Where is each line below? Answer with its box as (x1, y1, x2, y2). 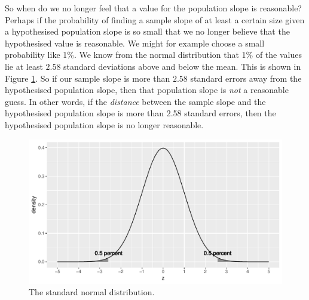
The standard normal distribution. (29, 286, 155, 298)
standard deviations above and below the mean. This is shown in (63, 60, 301, 72)
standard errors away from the (190, 72, 302, 84)
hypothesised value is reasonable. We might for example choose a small (5, 36, 265, 49)
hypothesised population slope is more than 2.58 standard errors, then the (5, 107, 276, 119)
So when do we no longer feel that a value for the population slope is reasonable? (5, 2, 302, 14)
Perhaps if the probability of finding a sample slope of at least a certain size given (5, 13, 305, 26)
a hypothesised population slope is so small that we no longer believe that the (5, 25, 290, 38)
